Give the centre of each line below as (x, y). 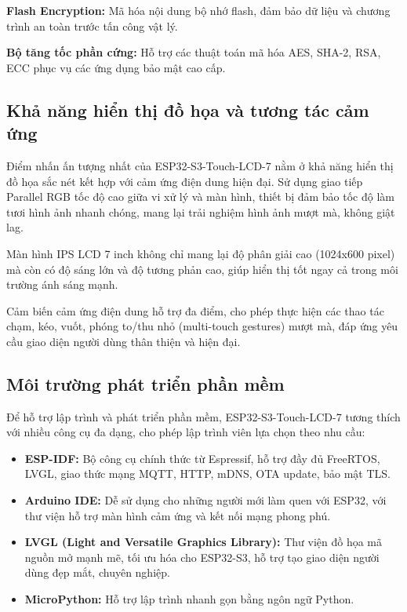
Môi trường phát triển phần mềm (145, 383)
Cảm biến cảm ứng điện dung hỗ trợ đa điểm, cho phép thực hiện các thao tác (195, 310)
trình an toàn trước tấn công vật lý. (92, 25)
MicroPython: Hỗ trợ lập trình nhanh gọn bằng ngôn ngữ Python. (189, 599)
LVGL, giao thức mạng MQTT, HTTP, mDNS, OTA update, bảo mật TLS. (207, 474)
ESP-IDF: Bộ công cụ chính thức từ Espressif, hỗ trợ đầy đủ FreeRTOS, (202, 458)
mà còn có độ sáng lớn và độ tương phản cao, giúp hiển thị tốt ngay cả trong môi (202, 269)
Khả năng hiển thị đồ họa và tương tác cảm (188, 109)
